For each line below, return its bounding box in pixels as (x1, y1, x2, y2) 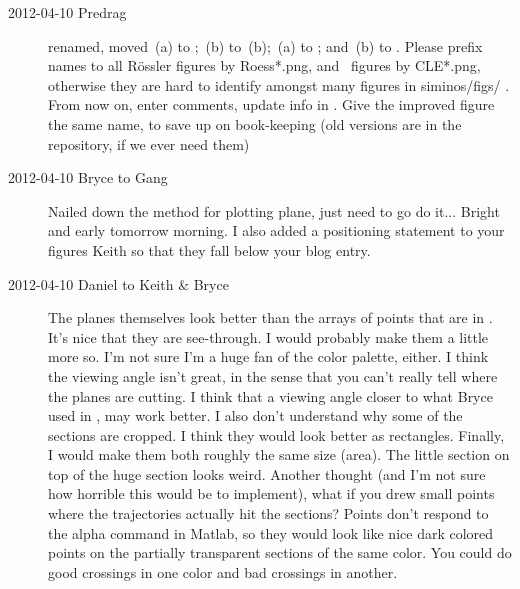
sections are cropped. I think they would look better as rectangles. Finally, (48, 424, 505, 445)
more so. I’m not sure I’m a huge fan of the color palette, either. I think (48, 346, 489, 367)
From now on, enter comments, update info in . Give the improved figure (48, 94, 495, 115)
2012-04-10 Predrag (8, 2, 127, 22)
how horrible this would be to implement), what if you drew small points (48, 483, 495, 504)
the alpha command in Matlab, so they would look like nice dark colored (48, 522, 494, 543)
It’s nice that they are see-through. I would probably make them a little (48, 326, 489, 347)
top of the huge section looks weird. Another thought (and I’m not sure (48, 463, 486, 484)
